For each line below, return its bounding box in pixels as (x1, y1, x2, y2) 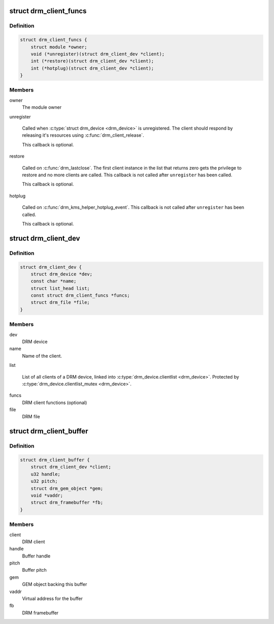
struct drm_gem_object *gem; (30, 485, 104, 491)
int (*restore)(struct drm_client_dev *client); (30, 58, 154, 64)
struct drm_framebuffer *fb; (30, 500, 104, 506)
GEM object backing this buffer (22, 581, 87, 587)
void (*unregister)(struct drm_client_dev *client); (30, 51, 165, 57)
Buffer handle (22, 553, 51, 559)
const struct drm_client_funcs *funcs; (30, 293, 130, 298)
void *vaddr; (30, 493, 63, 498)
